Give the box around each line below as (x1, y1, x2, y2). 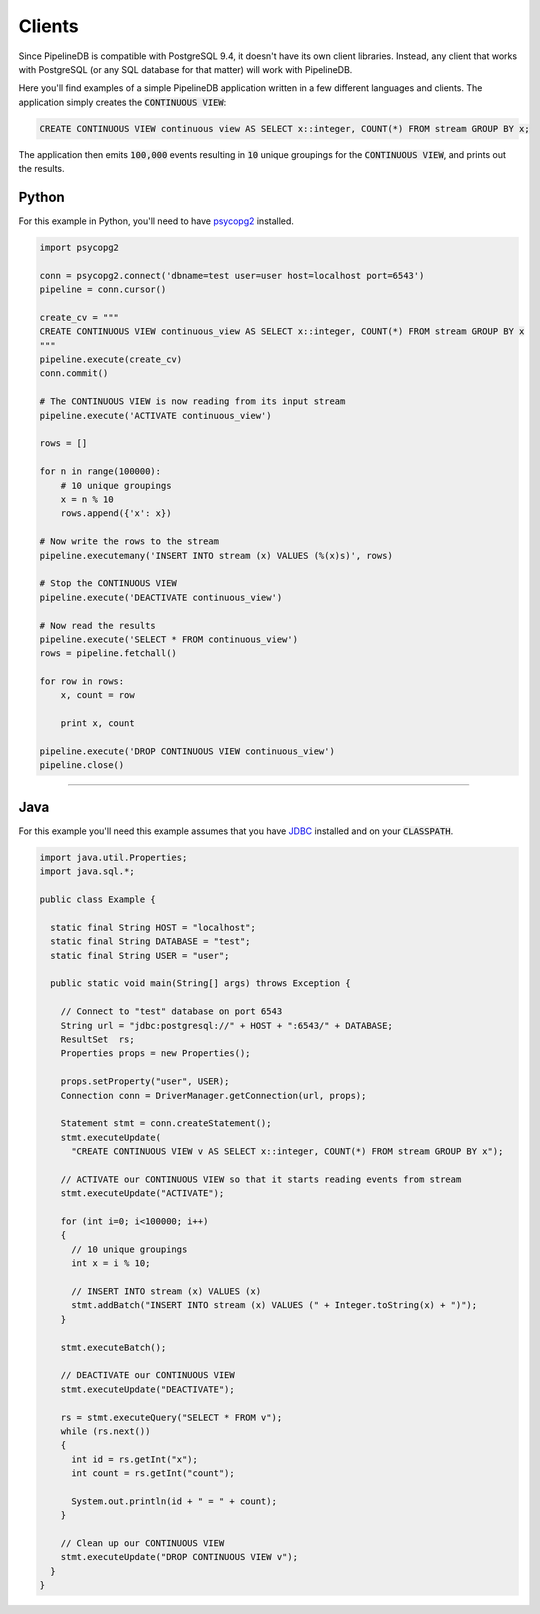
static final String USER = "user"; (50, 950, 230, 961)
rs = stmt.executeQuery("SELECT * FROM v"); (60, 1411, 283, 1423)
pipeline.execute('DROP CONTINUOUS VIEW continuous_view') (39, 746, 335, 757)
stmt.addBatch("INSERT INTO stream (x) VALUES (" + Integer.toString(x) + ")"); (71, 1300, 478, 1311)
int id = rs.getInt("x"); (71, 1453, 199, 1465)
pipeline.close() (39, 760, 125, 771)
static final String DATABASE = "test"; (50, 936, 251, 947)
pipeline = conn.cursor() (39, 284, 167, 295)
